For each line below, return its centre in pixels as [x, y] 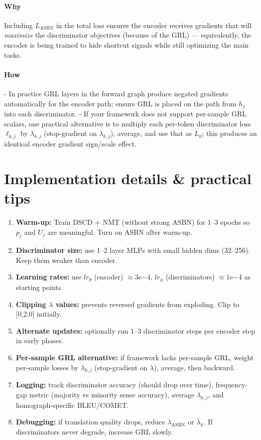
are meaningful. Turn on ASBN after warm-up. [120, 232]
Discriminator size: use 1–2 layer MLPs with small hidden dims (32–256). [133, 250]
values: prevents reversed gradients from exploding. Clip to [147, 304]
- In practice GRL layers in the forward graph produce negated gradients [116, 93]
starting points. [39, 287]
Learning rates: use [49, 277]
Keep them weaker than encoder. [67, 260]
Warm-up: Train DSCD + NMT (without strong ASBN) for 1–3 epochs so [133, 222]
